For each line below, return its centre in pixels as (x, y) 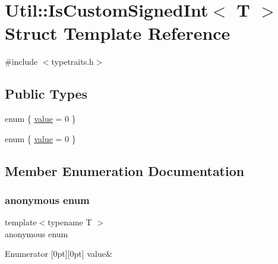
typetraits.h (72, 62)
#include (21, 62)
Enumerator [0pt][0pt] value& (59, 254)
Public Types (46, 94)
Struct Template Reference (118, 33)
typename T (70, 222)
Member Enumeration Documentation (125, 170)
